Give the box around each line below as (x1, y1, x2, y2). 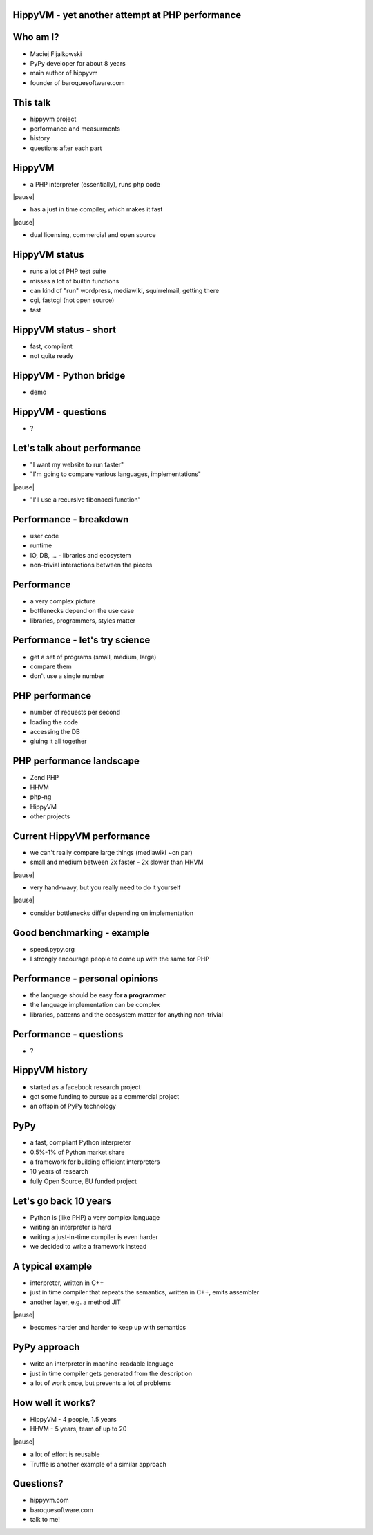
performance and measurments (30, 124, 121, 133)
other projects (30, 812, 70, 820)
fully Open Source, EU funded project (30, 1177, 137, 1185)
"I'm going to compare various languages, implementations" (30, 470, 202, 478)
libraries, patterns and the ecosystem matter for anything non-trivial (30, 1010, 224, 1019)
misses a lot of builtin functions (30, 276, 119, 285)
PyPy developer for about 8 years (30, 59, 126, 67)
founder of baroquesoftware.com (30, 78, 125, 86)
